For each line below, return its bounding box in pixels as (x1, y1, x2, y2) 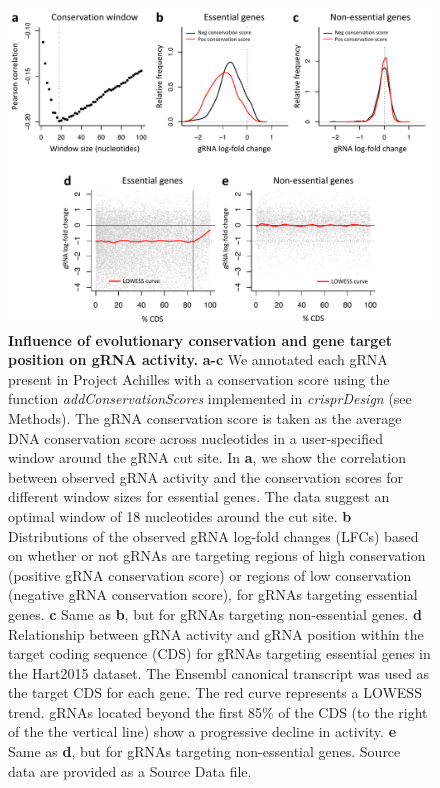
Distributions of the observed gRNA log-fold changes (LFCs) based (8, 525, 419, 546)
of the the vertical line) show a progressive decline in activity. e (8, 721, 397, 742)
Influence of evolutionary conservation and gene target (8, 329, 393, 350)
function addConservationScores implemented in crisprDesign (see (8, 388, 412, 409)
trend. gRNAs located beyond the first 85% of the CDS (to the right (8, 701, 428, 722)
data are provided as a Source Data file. (8, 760, 252, 781)
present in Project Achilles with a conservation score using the (8, 368, 390, 389)
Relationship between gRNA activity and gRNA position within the (8, 623, 424, 644)
